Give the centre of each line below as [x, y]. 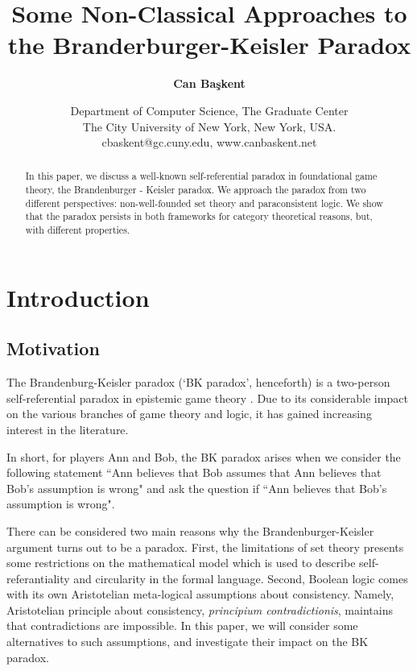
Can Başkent [209, 83]
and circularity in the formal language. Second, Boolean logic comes [241, 578]
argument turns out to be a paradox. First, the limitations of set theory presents [205, 547]
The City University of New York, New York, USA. [209, 126]
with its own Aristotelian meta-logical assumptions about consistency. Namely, [200, 594]
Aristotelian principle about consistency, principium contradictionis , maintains [200, 609]
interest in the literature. [68, 429]
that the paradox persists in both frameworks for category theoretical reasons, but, [199, 216]
